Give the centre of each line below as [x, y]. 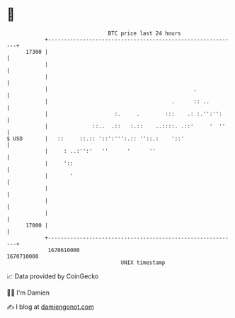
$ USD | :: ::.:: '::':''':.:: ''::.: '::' [96, 138]
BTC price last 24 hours [144, 33]
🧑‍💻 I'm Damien [28, 293]
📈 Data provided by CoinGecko [53, 276]
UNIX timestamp [143, 262]
